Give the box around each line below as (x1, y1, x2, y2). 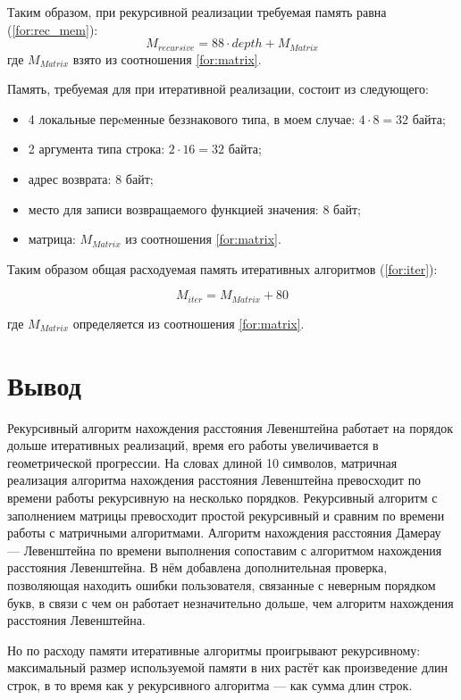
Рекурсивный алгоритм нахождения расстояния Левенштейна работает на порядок (7, 418, 454, 437)
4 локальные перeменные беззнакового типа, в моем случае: (28, 109, 356, 128)
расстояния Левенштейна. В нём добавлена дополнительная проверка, (7, 558, 388, 577)
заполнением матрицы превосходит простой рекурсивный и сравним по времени (7, 505, 445, 524)
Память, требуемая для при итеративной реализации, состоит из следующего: (7, 79, 430, 98)
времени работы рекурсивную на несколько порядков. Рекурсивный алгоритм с (7, 487, 438, 506)
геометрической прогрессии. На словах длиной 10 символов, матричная (7, 453, 398, 471)
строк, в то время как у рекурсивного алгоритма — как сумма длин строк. (7, 675, 413, 694)
